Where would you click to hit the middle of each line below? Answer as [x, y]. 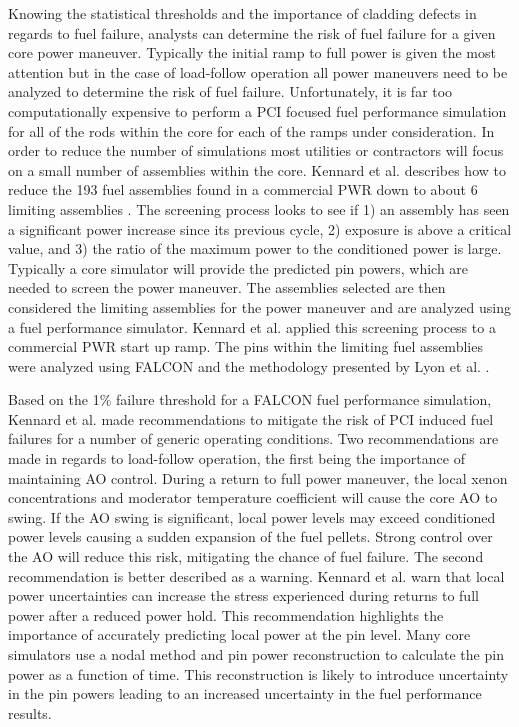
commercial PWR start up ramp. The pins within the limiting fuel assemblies [245, 346]
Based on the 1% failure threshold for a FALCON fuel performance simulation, [250, 399]
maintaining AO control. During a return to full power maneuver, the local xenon [258, 477]
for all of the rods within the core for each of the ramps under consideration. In [251, 130]
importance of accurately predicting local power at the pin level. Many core [239, 634]
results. [30, 712]
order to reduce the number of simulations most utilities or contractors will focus [256, 150]
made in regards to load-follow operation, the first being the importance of [236, 458]
